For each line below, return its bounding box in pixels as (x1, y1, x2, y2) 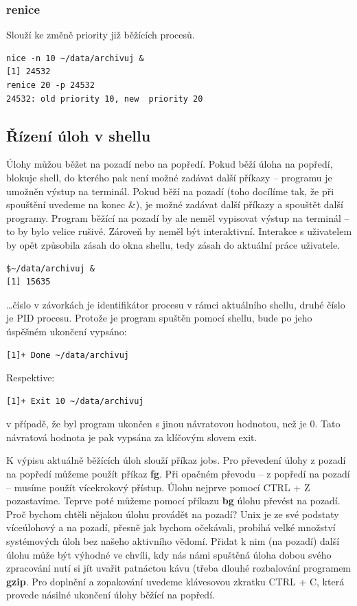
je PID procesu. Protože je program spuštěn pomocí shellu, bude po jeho (6, 311, 312, 325)
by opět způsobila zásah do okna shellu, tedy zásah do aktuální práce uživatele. (6, 237, 341, 251)
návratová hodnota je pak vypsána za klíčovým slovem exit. (6, 429, 257, 444)
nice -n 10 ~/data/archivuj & (6, 53, 144, 63)
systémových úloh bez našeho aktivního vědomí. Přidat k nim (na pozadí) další (6, 534, 340, 548)
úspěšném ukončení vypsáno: (6, 324, 127, 338)
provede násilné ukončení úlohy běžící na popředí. (6, 587, 215, 602)
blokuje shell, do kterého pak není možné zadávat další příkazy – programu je (6, 170, 332, 184)
